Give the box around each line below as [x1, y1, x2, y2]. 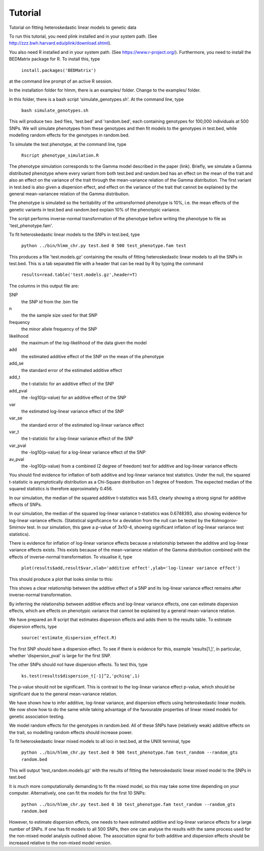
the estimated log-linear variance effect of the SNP [21, 408, 124, 414]
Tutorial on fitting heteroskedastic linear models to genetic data [9, 24, 137, 30]
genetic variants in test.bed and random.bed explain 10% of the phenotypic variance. [9, 207, 181, 212]
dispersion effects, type [9, 623, 57, 629]
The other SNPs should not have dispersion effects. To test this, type [9, 662, 148, 667]
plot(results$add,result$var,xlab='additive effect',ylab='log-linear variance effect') [21, 565, 241, 571]
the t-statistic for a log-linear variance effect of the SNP [21, 436, 134, 441]
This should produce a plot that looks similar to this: [9, 576, 113, 582]
